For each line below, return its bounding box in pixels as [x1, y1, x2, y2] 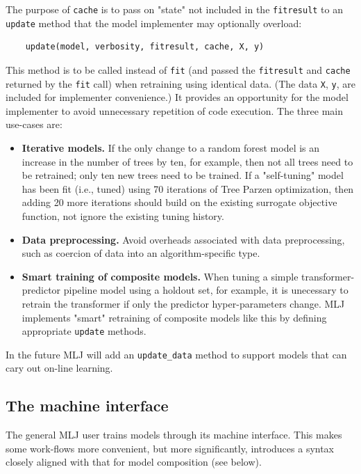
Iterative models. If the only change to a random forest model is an [22, 141, 320, 155]
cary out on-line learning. [6, 361, 113, 375]
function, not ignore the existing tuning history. [22, 208, 224, 223]
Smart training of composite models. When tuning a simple [22, 269, 299, 283]
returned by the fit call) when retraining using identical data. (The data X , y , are [6, 76, 355, 90]
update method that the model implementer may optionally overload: [6, 15, 302, 30]
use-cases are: [6, 117, 62, 132]
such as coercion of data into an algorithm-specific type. [22, 246, 260, 260]
